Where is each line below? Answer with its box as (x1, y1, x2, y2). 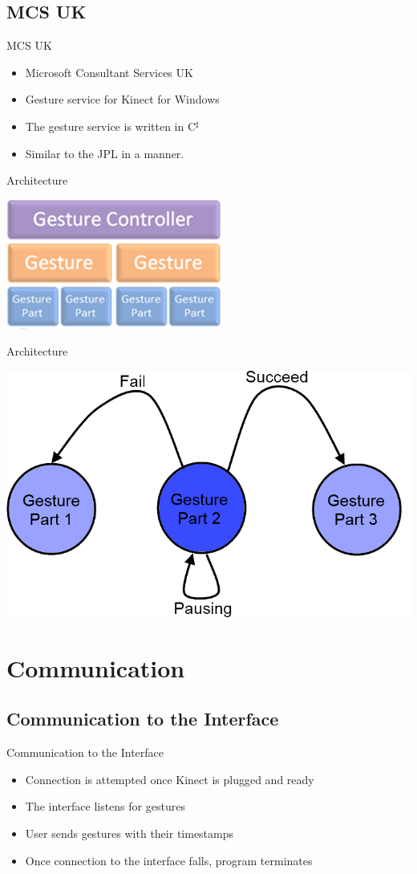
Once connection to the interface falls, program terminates (25, 852, 313, 868)
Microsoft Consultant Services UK (25, 63, 193, 80)
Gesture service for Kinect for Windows (25, 91, 220, 108)
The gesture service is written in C (25, 117, 196, 134)
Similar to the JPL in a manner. (25, 144, 184, 161)
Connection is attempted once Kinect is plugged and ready (25, 770, 314, 787)
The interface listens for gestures (25, 798, 185, 815)
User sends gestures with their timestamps (25, 824, 234, 841)
